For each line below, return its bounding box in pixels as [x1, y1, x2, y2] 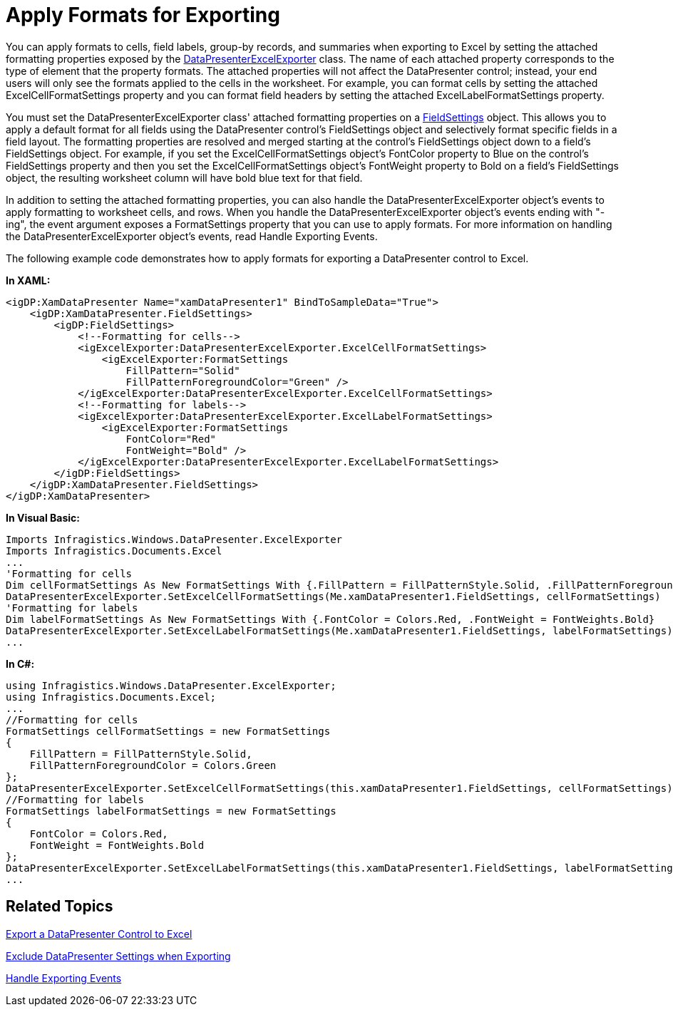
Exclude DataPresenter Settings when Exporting [6, 949, 231, 962]
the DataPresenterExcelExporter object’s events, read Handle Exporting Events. [6, 229, 378, 242]
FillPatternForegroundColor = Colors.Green [29, 759, 277, 771]
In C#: [6, 657, 35, 670]
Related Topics [6, 897, 113, 916]
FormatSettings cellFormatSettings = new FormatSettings [6, 725, 331, 737]
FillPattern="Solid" [125, 364, 240, 376]
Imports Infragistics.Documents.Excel [6, 544, 222, 557]
